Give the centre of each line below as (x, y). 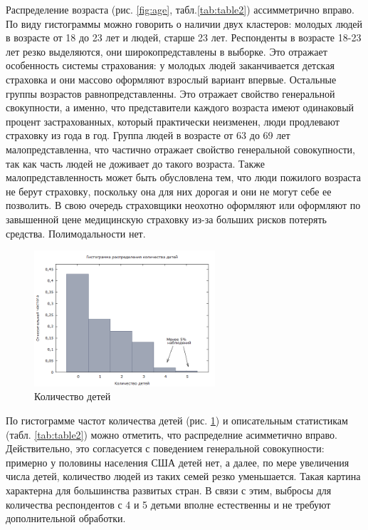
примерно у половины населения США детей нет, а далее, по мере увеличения (178, 462)
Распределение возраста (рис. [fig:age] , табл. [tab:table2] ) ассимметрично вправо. (180, 9)
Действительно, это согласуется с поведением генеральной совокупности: (165, 448)
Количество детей (73, 396)
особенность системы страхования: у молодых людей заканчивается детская (170, 65)
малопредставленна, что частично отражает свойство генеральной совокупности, (180, 149)
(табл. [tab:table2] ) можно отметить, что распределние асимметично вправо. (172, 434)
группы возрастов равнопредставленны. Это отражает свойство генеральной (170, 93)
